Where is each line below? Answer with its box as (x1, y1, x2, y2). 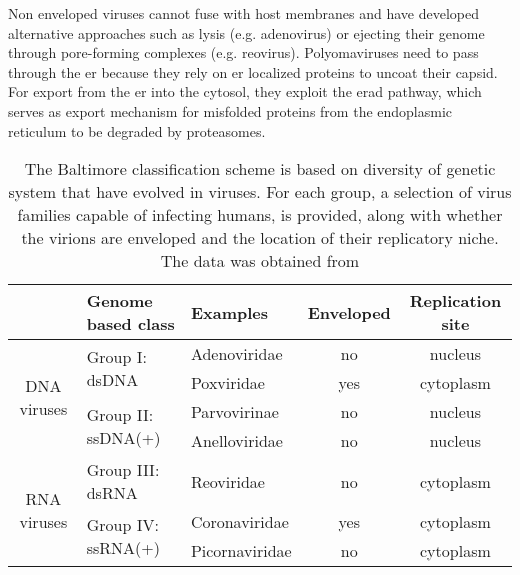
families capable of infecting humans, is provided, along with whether (17, 203, 503, 227)
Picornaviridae (190, 539, 292, 563)
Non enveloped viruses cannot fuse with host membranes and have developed (8, 3, 480, 23)
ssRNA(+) (86, 536, 160, 560)
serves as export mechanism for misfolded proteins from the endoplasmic (8, 100, 453, 121)
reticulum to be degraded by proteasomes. (8, 120, 266, 141)
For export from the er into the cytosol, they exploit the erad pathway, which (8, 81, 482, 102)
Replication (409, 289, 502, 313)
